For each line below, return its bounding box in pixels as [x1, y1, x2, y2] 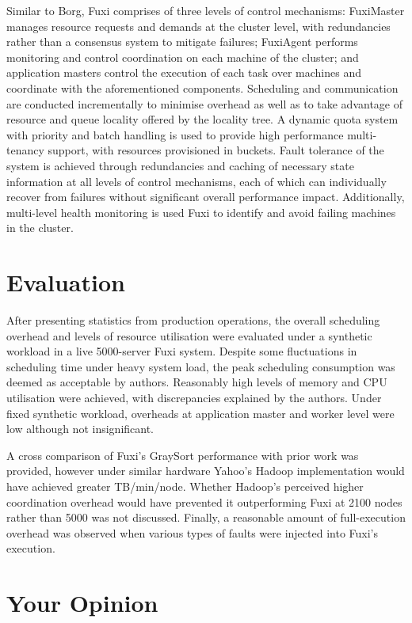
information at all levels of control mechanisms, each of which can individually [6, 173, 387, 189]
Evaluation [6, 266, 125, 298]
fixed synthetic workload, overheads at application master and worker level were [6, 405, 395, 421]
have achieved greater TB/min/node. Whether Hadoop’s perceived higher [6, 477, 364, 494]
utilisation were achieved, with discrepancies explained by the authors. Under [6, 389, 382, 405]
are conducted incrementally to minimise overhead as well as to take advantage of [6, 95, 403, 112]
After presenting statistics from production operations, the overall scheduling [6, 312, 380, 329]
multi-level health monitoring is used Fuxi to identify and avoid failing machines [6, 203, 396, 220]
